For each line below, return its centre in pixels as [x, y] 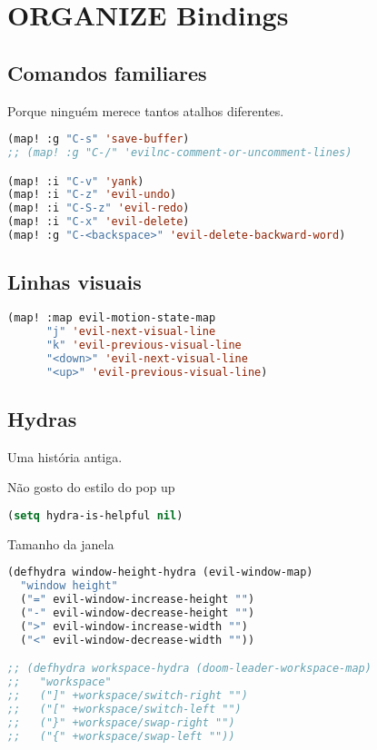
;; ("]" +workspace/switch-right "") [128, 696]
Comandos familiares [107, 72]
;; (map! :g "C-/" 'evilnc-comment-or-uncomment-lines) [180, 153]
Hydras [42, 418]
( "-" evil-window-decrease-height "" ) [138, 613]
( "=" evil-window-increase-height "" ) [138, 600]
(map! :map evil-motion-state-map [112, 318]
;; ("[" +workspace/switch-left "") [124, 709]
